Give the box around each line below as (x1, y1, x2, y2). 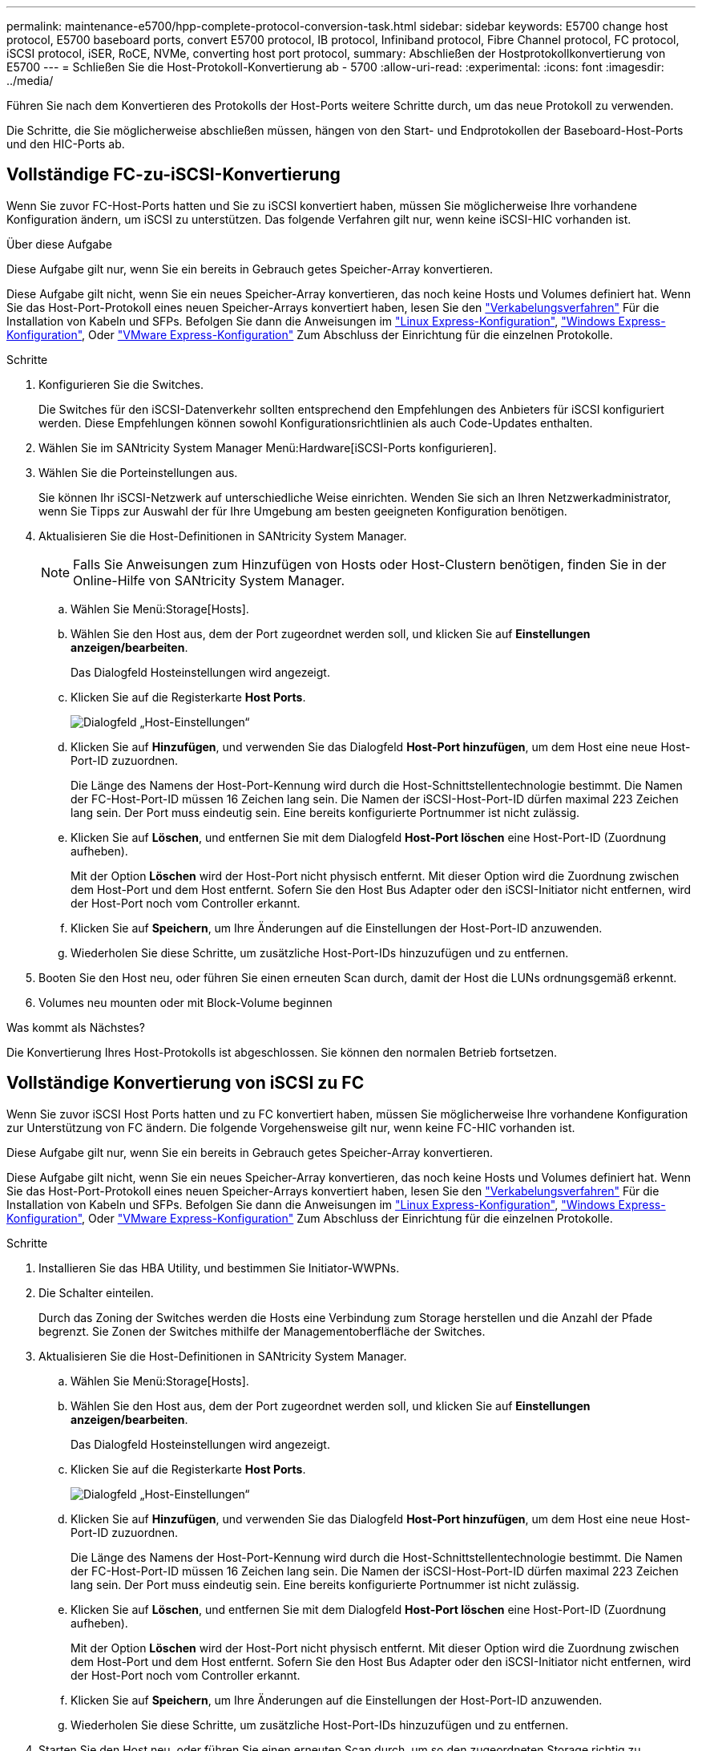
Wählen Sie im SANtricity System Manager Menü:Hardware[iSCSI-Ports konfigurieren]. (38, 440, 497, 455)
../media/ (6, 74, 54, 87)
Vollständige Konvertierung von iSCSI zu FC (6, 1073, 365, 1094)
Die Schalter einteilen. (38, 1285, 154, 1300)
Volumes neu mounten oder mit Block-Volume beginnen (38, 995, 333, 1009)
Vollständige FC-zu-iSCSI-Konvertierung (6, 164, 341, 185)
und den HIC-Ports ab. (6, 137, 125, 151)
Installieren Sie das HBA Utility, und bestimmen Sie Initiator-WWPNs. (38, 1260, 400, 1275)
